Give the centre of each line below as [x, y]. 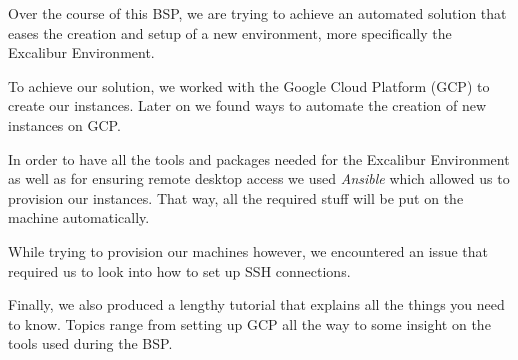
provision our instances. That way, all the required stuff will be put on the [236, 197]
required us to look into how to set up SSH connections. [179, 270]
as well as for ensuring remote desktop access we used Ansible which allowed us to [259, 178]
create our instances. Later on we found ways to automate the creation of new [247, 105]
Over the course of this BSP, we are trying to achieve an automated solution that [257, 13]
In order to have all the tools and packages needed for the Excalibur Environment [259, 158]
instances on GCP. [64, 124]
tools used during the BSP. [90, 343]
